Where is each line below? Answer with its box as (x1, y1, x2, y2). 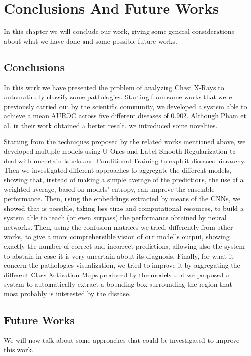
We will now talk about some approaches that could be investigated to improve (4, 335, 240, 345)
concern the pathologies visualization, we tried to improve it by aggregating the (4, 260, 240, 270)
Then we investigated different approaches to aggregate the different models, (4, 165, 231, 175)
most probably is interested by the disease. (4, 288, 131, 298)
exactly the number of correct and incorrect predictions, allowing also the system (4, 241, 245, 251)
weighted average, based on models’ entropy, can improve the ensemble (4, 184, 215, 194)
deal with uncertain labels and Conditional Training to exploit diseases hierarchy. (4, 155, 246, 165)
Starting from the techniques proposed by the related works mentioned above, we (4, 136, 246, 146)
